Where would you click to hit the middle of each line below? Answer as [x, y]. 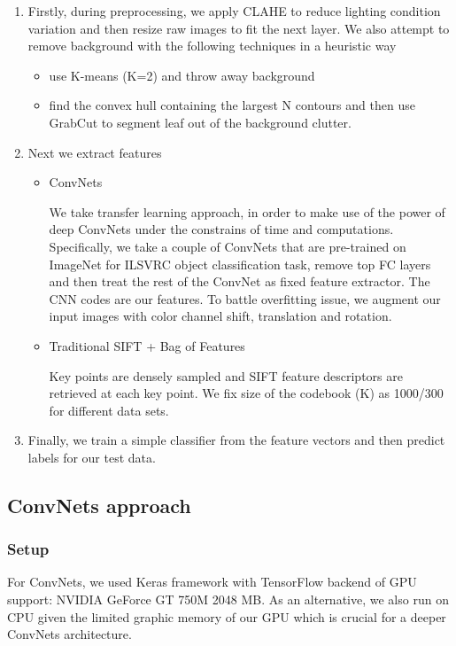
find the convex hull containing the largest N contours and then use [232, 105]
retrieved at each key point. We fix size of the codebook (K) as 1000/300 [246, 393]
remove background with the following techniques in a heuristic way [212, 46]
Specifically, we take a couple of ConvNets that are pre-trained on [228, 246]
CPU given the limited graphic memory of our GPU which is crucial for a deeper [227, 616]
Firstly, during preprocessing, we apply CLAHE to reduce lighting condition [234, 11]
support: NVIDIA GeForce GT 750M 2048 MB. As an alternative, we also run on [228, 599]
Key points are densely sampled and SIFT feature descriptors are [226, 375]
